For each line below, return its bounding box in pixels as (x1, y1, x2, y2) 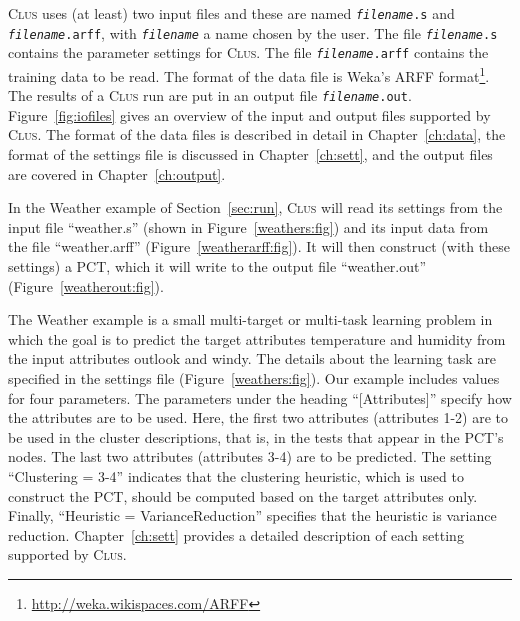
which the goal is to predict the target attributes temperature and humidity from (8, 328, 506, 349)
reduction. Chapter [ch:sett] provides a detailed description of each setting (8, 524, 464, 545)
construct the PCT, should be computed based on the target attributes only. (8, 485, 478, 506)
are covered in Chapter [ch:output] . (8, 163, 226, 184)
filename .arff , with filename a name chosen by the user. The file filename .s (8, 22, 498, 43)
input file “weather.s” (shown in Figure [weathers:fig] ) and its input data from (8, 216, 489, 237)
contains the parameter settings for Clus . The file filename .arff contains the (8, 42, 489, 63)
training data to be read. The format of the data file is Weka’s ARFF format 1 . (8, 62, 490, 86)
